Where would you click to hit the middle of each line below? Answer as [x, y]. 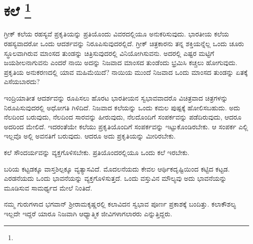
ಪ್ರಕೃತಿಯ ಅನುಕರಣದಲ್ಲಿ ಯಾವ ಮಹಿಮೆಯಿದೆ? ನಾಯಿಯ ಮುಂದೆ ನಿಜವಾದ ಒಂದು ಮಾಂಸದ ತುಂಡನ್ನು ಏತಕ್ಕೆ [126, 72]
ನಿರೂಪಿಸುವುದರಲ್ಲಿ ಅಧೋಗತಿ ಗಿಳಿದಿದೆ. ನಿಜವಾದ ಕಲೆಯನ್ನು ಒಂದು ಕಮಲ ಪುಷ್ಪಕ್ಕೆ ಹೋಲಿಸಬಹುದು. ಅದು [122, 107]
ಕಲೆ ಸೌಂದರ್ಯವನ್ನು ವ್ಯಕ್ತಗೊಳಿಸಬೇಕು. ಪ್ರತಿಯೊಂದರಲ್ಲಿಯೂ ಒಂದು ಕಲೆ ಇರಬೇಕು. [97, 152]
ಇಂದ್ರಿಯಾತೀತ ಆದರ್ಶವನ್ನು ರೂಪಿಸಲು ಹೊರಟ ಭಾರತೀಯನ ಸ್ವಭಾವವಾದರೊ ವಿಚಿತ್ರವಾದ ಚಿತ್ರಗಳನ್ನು [116, 98]
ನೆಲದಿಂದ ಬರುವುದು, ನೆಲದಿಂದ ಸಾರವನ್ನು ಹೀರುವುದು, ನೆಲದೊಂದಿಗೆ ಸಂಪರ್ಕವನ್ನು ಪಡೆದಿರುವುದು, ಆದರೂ [123, 117]
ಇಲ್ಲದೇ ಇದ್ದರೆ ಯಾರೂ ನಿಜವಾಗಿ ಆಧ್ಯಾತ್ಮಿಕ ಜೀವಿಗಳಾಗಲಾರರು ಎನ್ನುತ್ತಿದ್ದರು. [88, 213]
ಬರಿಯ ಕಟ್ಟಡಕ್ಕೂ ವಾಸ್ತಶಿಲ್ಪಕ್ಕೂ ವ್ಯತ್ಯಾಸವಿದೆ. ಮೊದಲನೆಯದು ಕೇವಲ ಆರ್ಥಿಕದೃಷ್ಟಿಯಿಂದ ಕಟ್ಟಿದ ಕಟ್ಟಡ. [117, 168]
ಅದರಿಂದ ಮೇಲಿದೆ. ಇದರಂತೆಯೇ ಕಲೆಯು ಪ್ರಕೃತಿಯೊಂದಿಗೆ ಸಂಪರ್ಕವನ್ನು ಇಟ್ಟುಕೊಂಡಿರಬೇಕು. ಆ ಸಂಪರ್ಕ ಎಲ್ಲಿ [126, 126]
